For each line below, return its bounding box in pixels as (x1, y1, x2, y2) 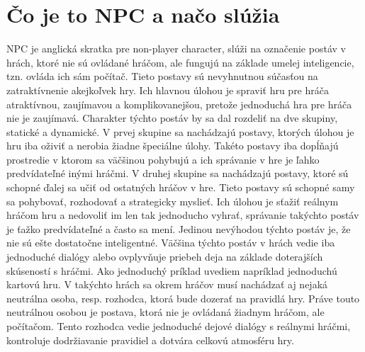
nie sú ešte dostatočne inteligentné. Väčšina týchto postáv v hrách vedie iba (6, 235, 335, 250)
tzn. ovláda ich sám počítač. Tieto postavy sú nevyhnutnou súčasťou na (6, 69, 318, 84)
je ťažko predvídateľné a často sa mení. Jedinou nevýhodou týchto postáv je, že (6, 221, 351, 236)
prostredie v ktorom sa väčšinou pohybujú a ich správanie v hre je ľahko (6, 152, 320, 166)
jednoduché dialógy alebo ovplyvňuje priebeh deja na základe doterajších (6, 249, 323, 264)
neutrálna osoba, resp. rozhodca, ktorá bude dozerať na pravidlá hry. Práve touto (6, 290, 360, 305)
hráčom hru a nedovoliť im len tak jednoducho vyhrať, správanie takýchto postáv (6, 208, 359, 222)
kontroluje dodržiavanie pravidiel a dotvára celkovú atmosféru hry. (6, 332, 294, 347)
